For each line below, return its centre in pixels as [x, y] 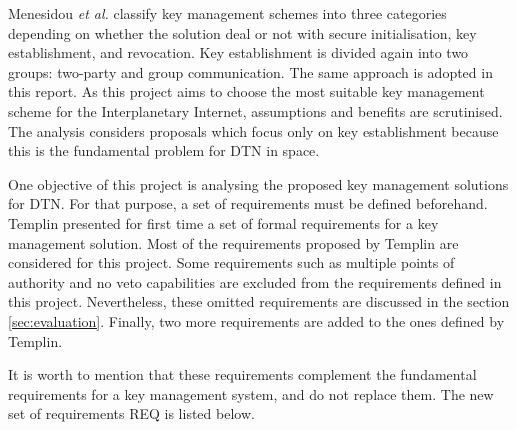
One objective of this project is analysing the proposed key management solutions [258, 183]
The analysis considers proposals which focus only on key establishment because [253, 130]
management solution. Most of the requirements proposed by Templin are [233, 242]
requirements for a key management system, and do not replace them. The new [251, 393]
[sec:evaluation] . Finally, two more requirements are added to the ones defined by [256, 320]
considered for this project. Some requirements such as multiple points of [231, 262]
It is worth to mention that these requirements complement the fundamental [242, 374]
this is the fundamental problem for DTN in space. [164, 150]
